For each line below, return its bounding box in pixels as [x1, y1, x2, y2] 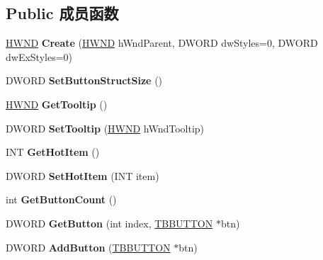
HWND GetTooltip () [6, 96, 108, 111]
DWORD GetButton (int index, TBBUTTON [6, 215, 213, 230]
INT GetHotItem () [6, 145, 100, 159]
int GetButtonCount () [6, 192, 117, 207]
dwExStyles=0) [6, 49, 73, 64]
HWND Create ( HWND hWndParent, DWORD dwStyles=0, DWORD [6, 35, 318, 50]
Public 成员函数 [6, 2, 119, 24]
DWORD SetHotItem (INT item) [6, 168, 159, 183]
